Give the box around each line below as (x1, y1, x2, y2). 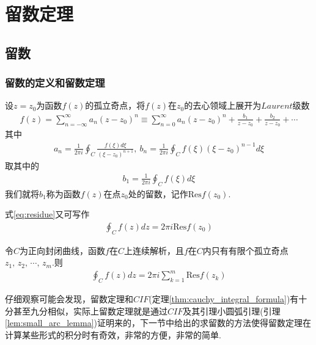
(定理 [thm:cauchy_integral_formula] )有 (149, 292, 299, 305)
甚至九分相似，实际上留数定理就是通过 (13, 304, 167, 317)
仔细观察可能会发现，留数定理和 (5, 292, 133, 305)
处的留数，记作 (128, 187, 188, 200)
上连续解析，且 (123, 244, 184, 256)
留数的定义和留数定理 (5, 75, 105, 90)
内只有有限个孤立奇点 (202, 244, 288, 256)
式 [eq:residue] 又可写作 (5, 208, 90, 220)
